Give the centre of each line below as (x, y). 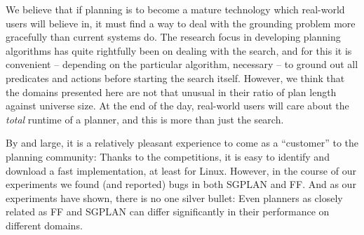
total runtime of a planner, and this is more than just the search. (145, 119)
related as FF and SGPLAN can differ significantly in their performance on (168, 211)
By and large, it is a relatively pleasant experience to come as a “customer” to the (182, 143)
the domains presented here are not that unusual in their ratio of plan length (171, 92)
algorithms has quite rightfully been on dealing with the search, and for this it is (179, 50)
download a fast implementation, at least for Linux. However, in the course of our (181, 170)
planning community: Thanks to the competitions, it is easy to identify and (168, 156)
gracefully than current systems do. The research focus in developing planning (173, 37)
